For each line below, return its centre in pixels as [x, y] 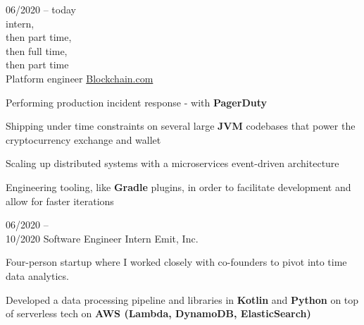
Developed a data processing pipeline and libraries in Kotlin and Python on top [182, 299]
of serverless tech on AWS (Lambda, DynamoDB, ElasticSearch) [158, 313]
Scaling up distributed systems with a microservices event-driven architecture [172, 163]
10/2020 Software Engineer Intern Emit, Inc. [102, 238]
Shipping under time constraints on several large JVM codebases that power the [181, 126]
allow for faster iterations [60, 201]
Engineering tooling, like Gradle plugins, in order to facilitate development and [178, 186]
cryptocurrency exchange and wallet [83, 139]
